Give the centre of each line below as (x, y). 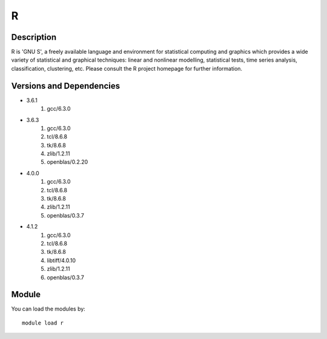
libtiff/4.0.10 (61, 260)
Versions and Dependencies (66, 86)
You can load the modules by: (48, 309)
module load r (43, 323)
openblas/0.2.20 (68, 162)
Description (34, 37)
